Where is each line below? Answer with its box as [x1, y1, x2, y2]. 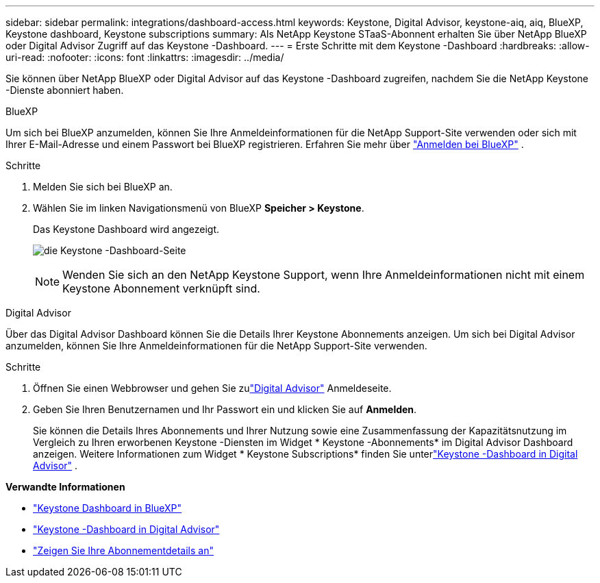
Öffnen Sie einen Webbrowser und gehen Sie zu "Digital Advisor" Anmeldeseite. [33, 382, 392, 394]
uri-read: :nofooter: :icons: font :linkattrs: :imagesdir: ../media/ [5, 51, 284, 63]
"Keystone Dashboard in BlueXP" [33, 502, 182, 514]
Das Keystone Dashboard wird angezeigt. [33, 223, 219, 235]
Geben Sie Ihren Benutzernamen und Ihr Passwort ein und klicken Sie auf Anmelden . [33, 404, 417, 415]
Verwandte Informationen [5, 481, 125, 493]
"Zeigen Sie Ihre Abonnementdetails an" [33, 545, 214, 556]
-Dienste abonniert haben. [5, 84, 124, 96]
